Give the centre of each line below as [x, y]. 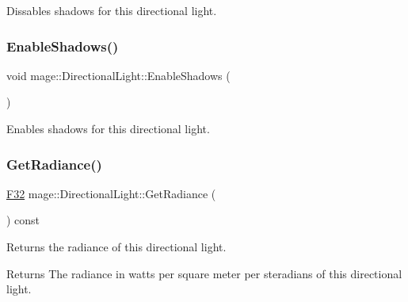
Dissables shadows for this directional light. [112, 10]
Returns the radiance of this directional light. [116, 247]
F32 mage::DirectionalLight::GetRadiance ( [111, 193]
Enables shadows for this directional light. [108, 128]
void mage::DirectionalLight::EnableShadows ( [118, 75]
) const [23, 220]
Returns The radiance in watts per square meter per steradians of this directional [204, 273]
